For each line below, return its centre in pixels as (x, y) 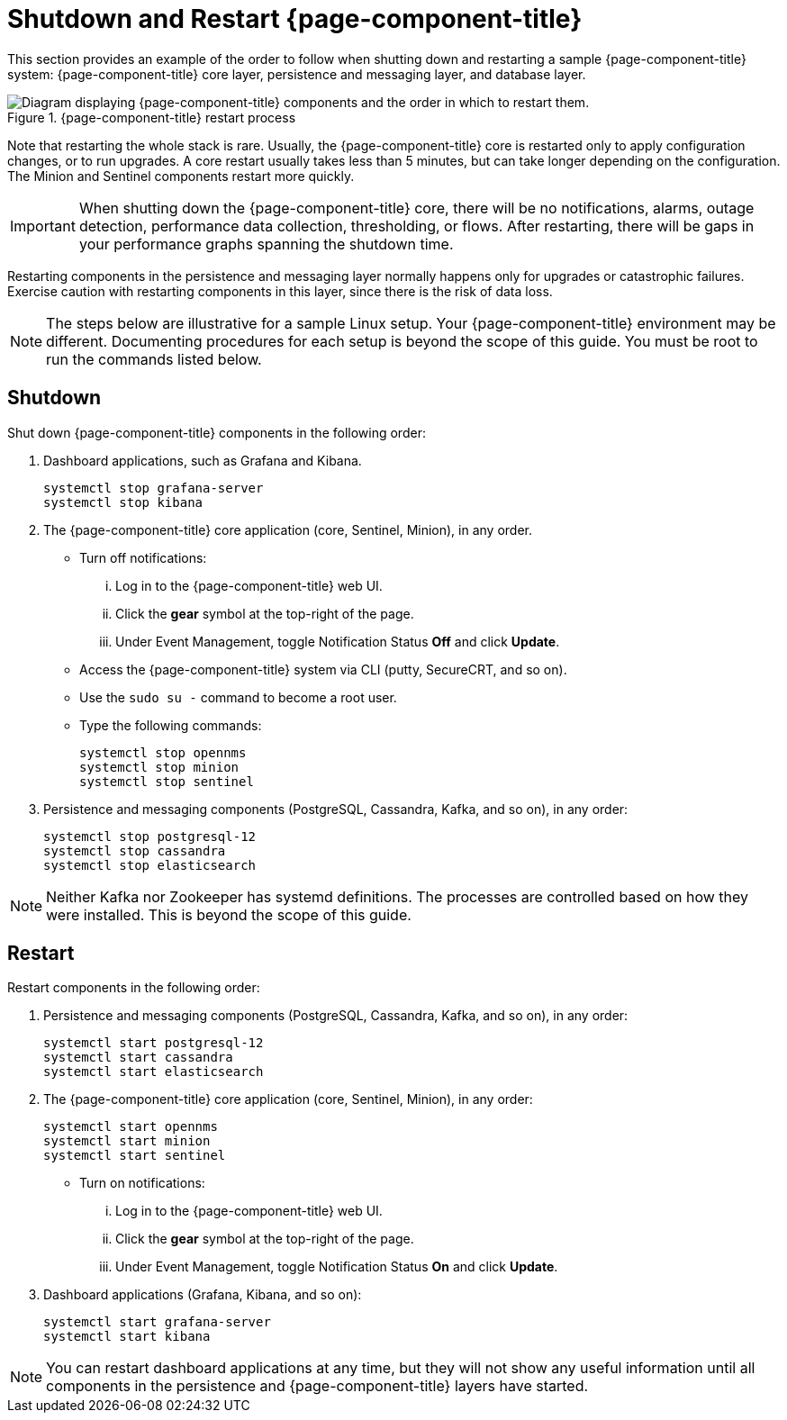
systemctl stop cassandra (135, 850)
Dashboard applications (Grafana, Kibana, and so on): (203, 1295)
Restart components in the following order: (134, 988)
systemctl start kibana (127, 1337)
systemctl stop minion (159, 767)
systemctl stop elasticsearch (150, 865)
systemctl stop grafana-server (154, 488)
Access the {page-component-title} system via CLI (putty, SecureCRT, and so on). (323, 669)
